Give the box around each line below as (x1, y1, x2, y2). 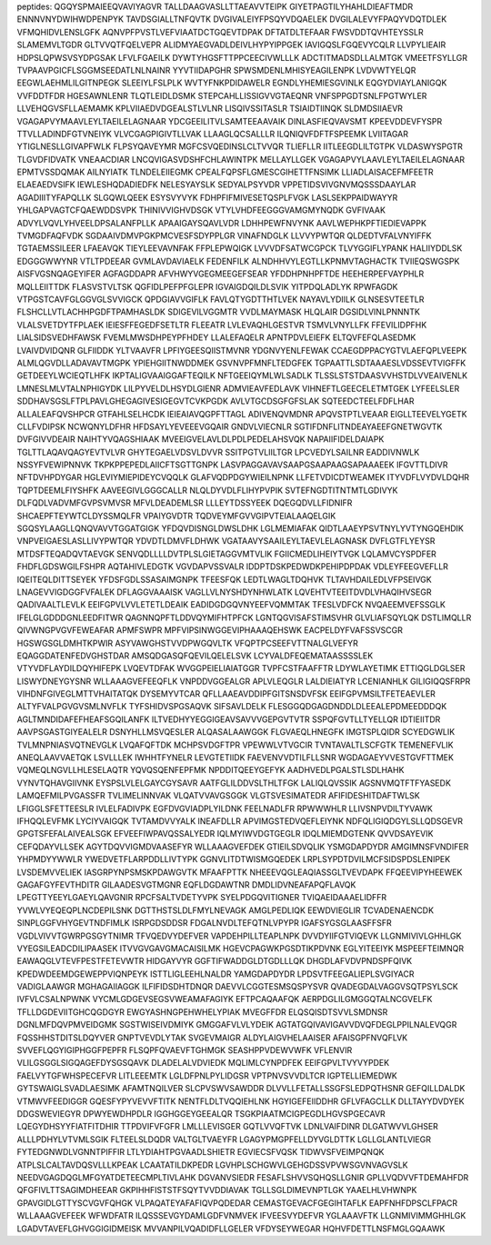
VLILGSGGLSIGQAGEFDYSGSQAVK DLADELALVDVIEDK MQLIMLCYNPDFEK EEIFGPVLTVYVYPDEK (16, 1058, 390, 1069)
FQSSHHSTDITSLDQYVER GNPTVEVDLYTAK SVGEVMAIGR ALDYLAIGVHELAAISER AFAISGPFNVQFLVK (16, 1032, 408, 1043)
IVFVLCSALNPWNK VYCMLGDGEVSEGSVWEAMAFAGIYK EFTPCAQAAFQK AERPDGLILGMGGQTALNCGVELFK (16, 994, 433, 1005)
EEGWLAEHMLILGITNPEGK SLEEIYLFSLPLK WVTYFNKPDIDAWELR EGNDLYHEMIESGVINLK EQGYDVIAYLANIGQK (16, 77, 447, 88)
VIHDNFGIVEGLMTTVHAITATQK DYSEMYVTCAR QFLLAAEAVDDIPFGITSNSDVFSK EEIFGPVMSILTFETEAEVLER (16, 688, 436, 699)
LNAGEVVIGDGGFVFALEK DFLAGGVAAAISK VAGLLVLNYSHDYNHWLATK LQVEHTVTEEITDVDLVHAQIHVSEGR (16, 587, 432, 597)
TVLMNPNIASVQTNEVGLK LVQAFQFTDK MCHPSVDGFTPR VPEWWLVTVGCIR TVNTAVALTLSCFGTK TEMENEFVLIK (16, 739, 454, 750)
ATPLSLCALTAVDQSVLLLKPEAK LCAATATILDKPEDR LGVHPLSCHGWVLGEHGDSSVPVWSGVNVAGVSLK (16, 1160, 408, 1170)
